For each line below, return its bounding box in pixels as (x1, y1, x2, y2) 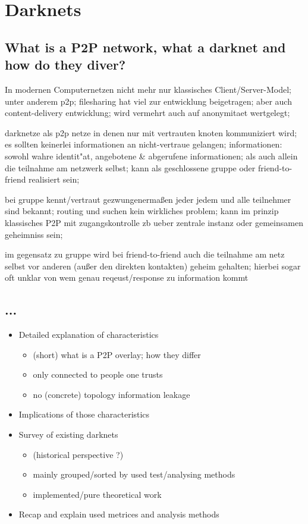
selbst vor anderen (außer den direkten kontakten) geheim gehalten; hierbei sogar (5, 259, 301, 272)
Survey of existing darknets (18, 428, 118, 441)
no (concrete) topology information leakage (33, 388, 190, 400)
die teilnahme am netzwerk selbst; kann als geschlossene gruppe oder (5, 161, 256, 174)
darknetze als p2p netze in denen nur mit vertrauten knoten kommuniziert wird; (5, 126, 297, 139)
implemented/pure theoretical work (33, 488, 162, 500)
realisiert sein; (29, 173, 80, 186)
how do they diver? (5, 55, 126, 74)
